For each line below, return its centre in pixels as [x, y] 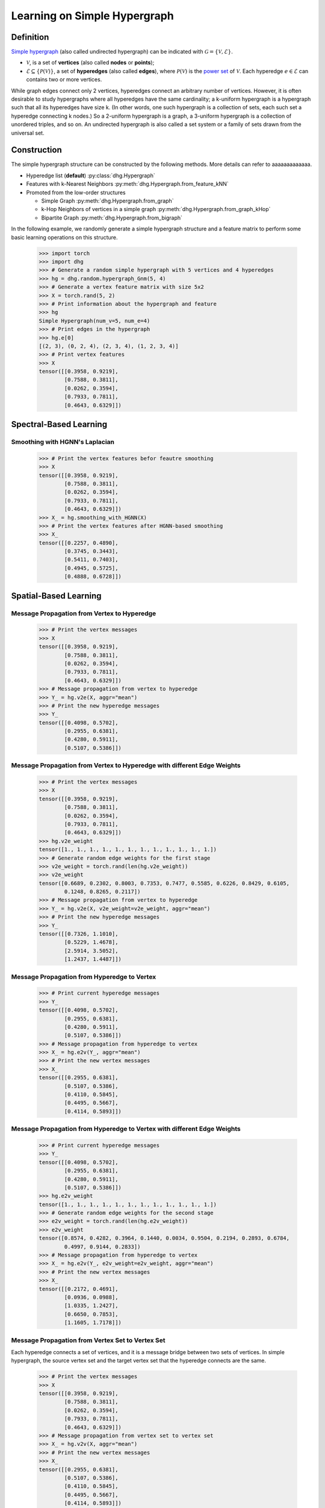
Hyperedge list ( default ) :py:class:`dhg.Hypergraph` [91, 176]
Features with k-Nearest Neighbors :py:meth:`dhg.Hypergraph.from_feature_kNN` [127, 184]
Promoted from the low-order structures [76, 192]
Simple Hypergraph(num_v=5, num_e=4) [94, 321]
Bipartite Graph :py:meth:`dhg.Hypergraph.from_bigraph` [112, 218]
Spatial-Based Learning [56, 596]
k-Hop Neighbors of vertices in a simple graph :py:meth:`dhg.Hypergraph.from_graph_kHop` [156, 209]
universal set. [28, 133]
